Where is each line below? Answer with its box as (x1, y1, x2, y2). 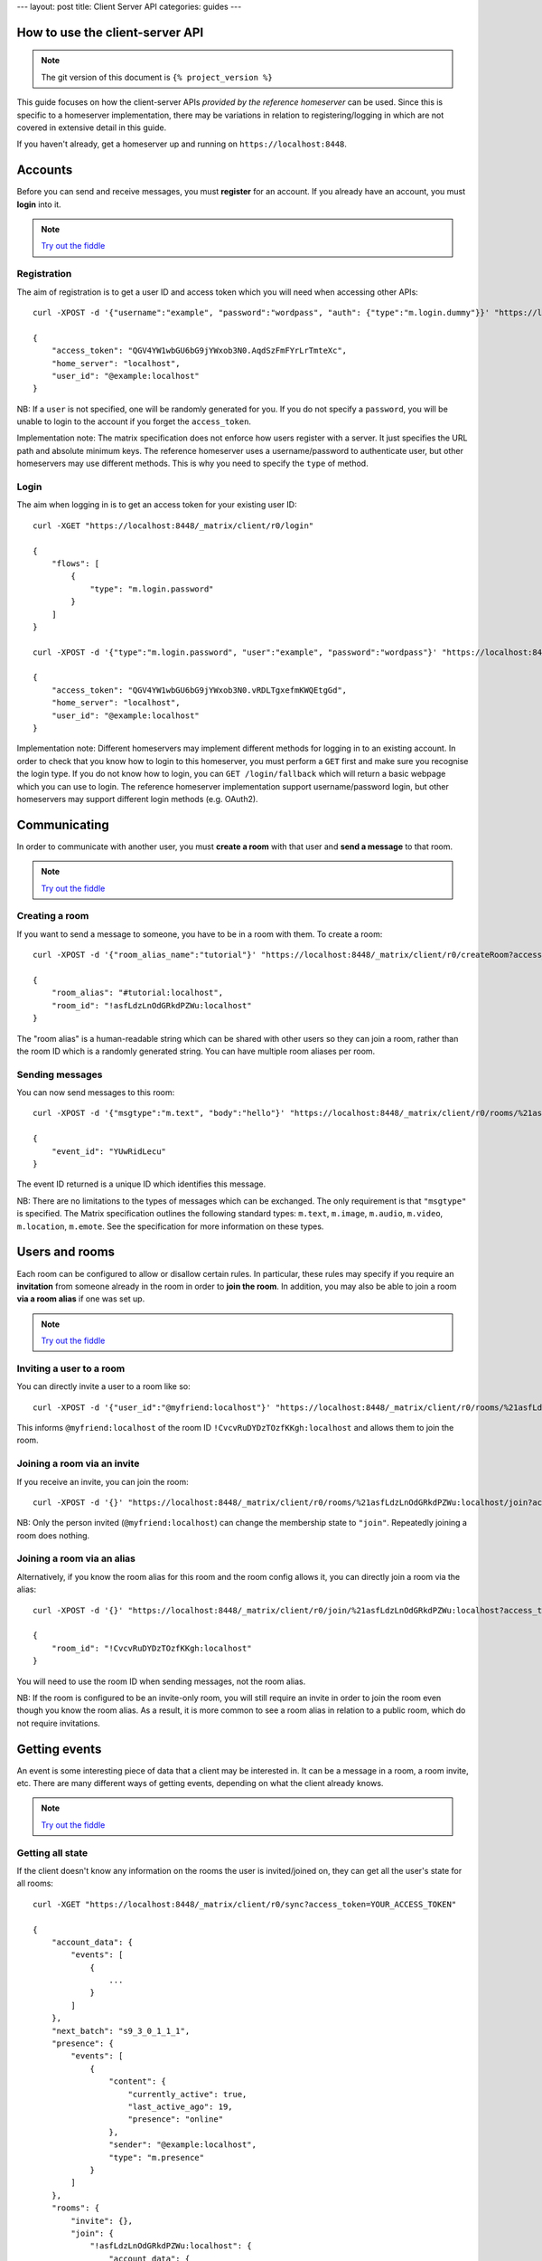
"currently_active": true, (127, 2089, 248, 2099)
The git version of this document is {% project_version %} (41, 71, 273, 82)
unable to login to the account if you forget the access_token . (16, 416, 252, 427)
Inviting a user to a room (16, 1362, 126, 1375)
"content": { (108, 2077, 167, 2086)
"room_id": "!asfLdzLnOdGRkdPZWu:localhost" (51, 1000, 252, 1010)
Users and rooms (16, 1244, 116, 1260)
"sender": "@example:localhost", (108, 2140, 257, 2150)
